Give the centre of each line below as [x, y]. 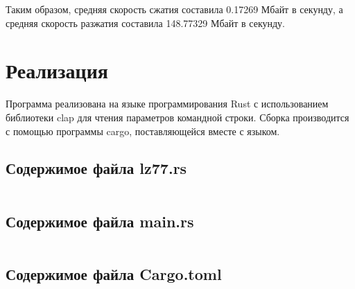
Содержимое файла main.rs [100, 221]
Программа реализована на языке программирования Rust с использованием [167, 104]
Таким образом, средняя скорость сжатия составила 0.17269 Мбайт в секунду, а [174, 9]
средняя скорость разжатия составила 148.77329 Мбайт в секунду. [145, 23]
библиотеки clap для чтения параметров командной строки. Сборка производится [177, 117]
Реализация [57, 70]
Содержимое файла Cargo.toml [114, 273]
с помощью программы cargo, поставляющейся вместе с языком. [143, 131]
